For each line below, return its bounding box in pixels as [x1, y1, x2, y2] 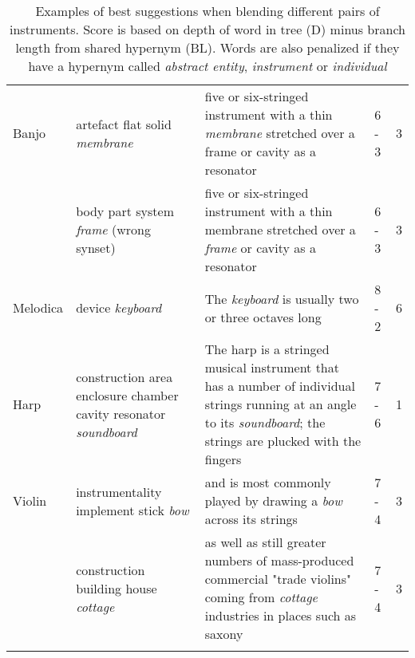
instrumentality [76, 482, 162, 501]
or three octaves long [204, 307, 322, 326]
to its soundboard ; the [204, 413, 326, 431]
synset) [76, 238, 116, 257]
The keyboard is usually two [204, 289, 359, 308]
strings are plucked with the [204, 431, 362, 450]
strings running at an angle [204, 395, 357, 413]
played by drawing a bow [204, 491, 342, 510]
